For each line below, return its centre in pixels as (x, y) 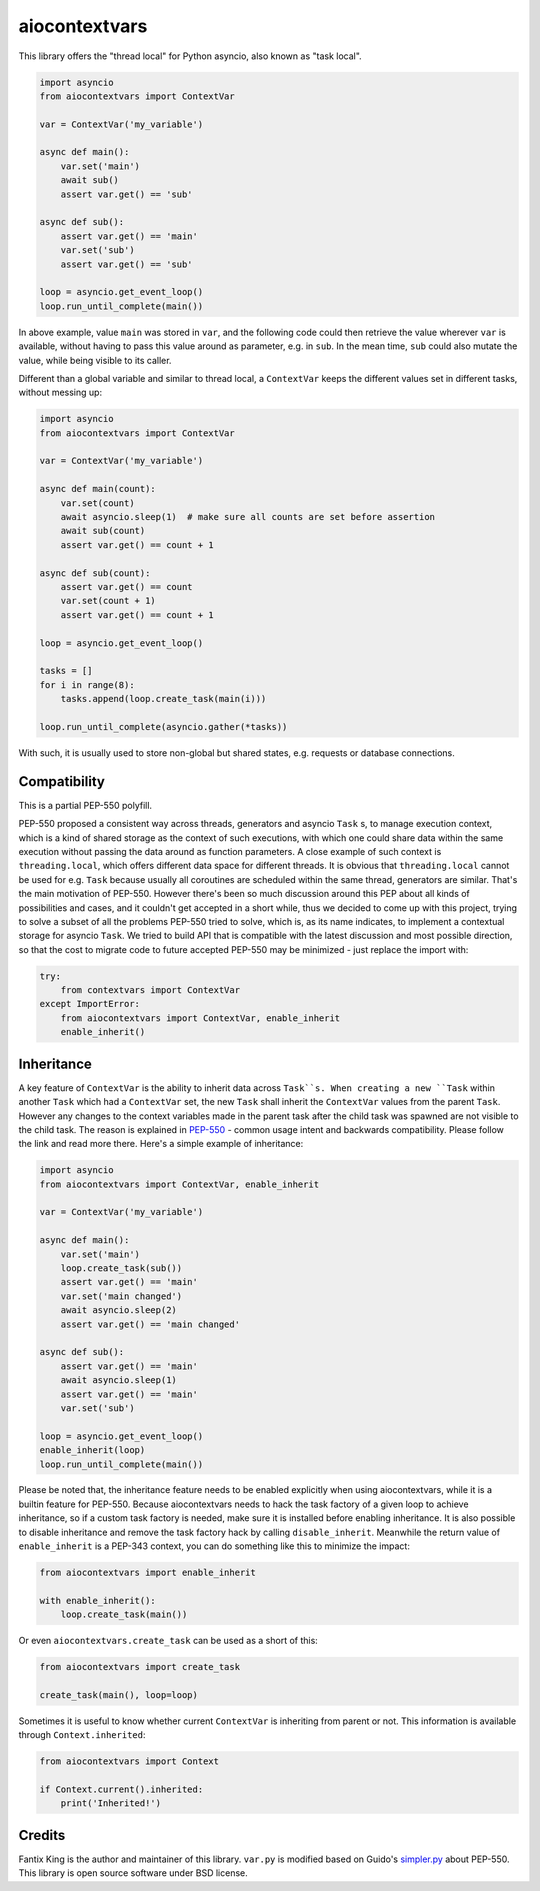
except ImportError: (89, 1004)
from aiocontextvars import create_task (139, 1667)
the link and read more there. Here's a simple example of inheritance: (161, 1144)
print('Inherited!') (111, 1803)
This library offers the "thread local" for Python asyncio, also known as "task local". (190, 56)
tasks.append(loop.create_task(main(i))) (163, 699)
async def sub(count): (95, 573)
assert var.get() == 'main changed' (150, 1324)
